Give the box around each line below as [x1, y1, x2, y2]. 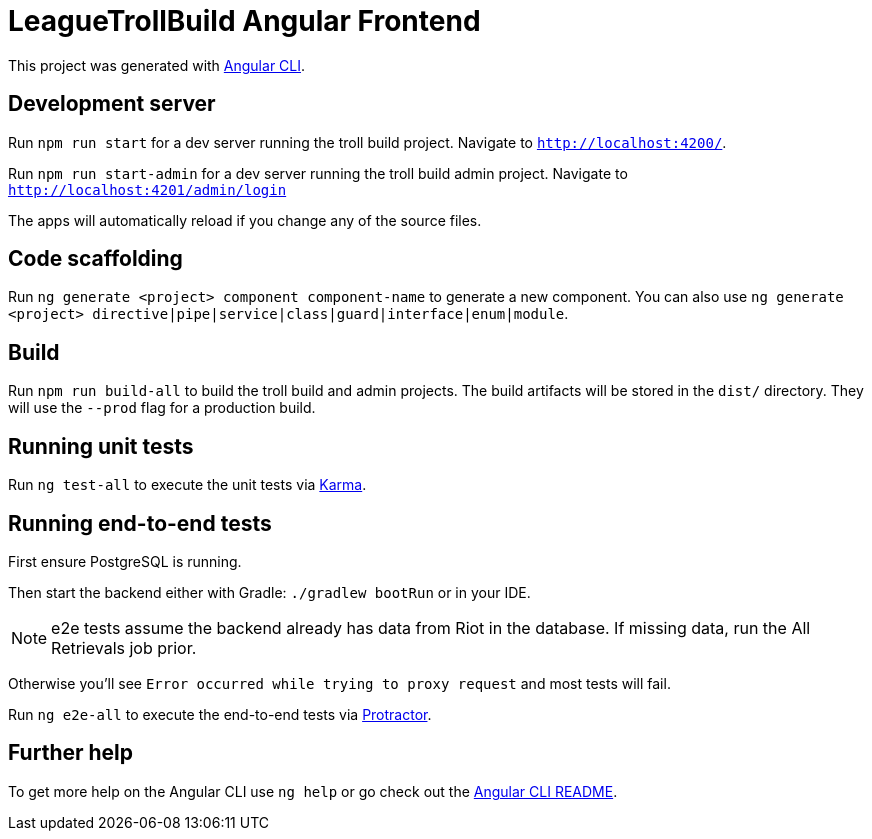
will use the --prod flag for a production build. [8, 399, 316, 417]
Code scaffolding [8, 246, 183, 272]
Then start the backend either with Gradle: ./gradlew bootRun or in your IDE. [8, 583, 531, 601]
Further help [8, 740, 134, 766]
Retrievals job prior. [51, 637, 197, 658]
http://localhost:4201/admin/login [8, 181, 287, 198]
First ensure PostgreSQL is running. [8, 552, 242, 570]
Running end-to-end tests [8, 510, 272, 536]
